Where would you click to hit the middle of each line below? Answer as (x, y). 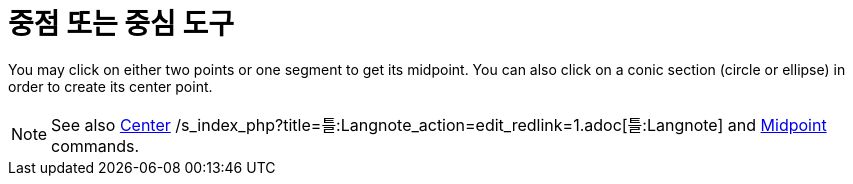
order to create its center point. (110, 86)
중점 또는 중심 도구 (121, 24)
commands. (95, 145)
